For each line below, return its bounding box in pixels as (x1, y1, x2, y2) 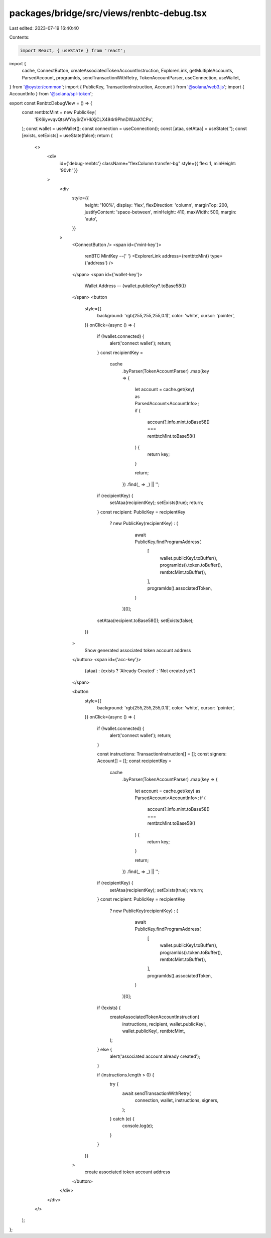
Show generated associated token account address (84, 647, 191, 653)
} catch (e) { (109, 1116, 135, 1122)
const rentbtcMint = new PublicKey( (22, 109, 96, 115)
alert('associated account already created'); (109, 1053, 201, 1059)
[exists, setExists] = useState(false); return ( (22, 133, 113, 139)
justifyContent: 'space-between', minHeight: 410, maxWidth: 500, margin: (84, 209, 237, 215)
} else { (97, 1046, 112, 1052)
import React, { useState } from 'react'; (20, 48, 126, 53)
